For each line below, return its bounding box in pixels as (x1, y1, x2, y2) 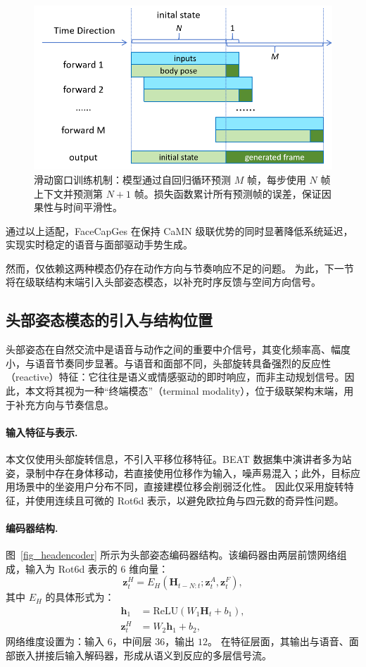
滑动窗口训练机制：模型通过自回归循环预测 (34, 172, 231, 186)
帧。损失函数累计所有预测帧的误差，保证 (134, 186, 322, 201)
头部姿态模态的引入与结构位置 (6, 309, 213, 331)
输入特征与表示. (6, 424, 78, 439)
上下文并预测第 (34, 186, 103, 201)
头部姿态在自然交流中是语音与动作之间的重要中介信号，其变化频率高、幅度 (6, 342, 351, 357)
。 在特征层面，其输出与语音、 (208, 634, 349, 649)
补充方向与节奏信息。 (15, 397, 114, 412)
